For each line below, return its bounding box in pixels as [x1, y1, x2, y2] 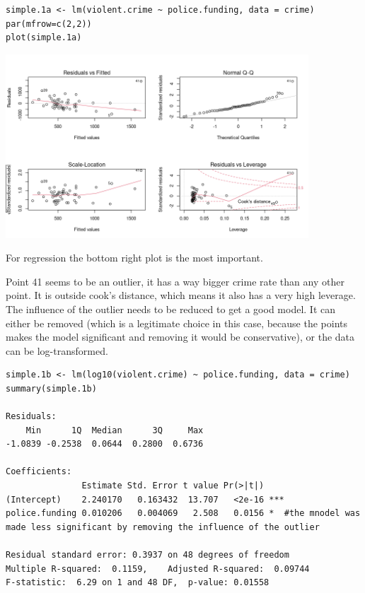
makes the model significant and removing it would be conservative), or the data [6, 329, 355, 344]
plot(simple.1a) [6, 33, 82, 43]
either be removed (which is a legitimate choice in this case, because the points [6, 315, 347, 330]
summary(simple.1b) [6, 383, 97, 394]
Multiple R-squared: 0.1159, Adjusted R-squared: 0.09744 [6, 563, 310, 574]
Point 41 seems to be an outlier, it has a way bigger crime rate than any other [6, 274, 344, 288]
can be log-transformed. [6, 343, 108, 358]
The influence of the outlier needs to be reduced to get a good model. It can [6, 301, 336, 316]
